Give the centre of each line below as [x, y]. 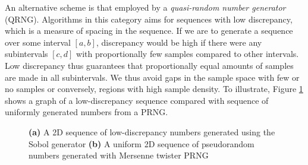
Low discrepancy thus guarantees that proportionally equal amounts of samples [149, 65]
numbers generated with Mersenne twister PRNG [119, 155]
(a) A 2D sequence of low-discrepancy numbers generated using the [152, 131]
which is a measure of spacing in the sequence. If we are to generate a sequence [149, 31]
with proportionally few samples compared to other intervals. [188, 54]
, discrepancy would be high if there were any [179, 42]
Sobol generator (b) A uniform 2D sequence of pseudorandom [142, 143]
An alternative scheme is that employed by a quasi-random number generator [145, 7]
